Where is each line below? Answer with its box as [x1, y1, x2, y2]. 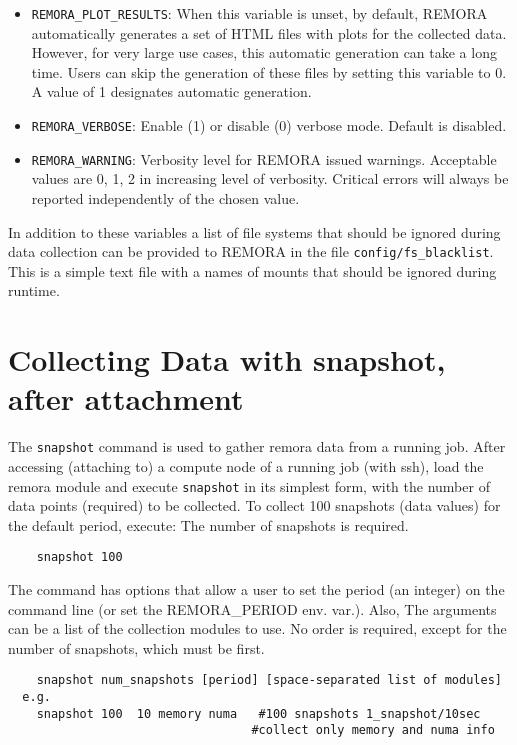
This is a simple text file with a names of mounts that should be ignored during [8, 260, 497, 281]
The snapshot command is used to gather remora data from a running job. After [8, 436, 506, 457]
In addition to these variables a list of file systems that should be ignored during [8, 221, 501, 242]
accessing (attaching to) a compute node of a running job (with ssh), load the [8, 455, 484, 476]
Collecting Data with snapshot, [8, 339, 446, 380]
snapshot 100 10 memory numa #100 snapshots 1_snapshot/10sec [36, 706, 481, 721]
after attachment [8, 378, 244, 419]
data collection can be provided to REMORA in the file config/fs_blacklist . [8, 241, 494, 262]
